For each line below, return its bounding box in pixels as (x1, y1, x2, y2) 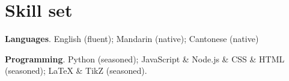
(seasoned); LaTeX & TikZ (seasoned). (5, 64, 147, 77)
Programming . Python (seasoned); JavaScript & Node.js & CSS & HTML (5, 52, 285, 65)
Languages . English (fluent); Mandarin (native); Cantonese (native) (5, 32, 259, 45)
